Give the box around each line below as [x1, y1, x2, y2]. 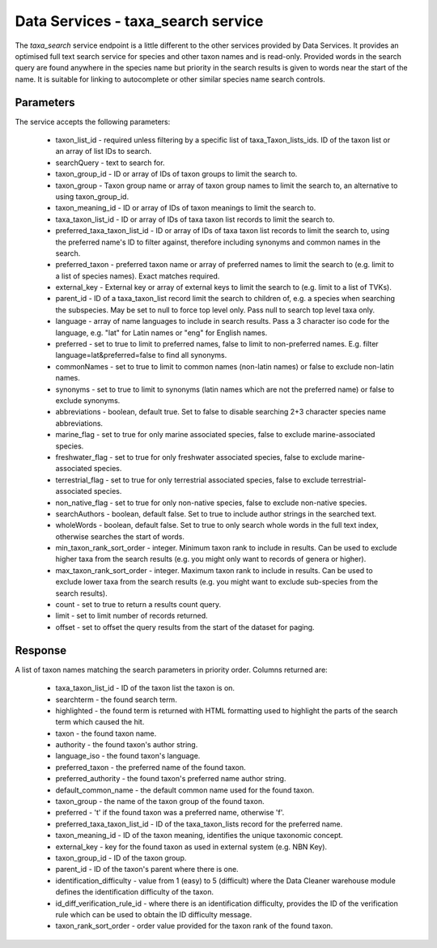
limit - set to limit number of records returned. [55, 611, 208, 621]
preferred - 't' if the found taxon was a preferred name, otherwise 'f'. [55, 808, 285, 818]
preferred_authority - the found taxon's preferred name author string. [55, 774, 286, 784]
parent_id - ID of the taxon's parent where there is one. [55, 865, 239, 874]
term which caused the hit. [55, 717, 145, 727]
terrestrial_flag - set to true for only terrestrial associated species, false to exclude [55, 474, 329, 485]
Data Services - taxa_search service [15, 12, 264, 30]
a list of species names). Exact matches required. [55, 271, 220, 281]
